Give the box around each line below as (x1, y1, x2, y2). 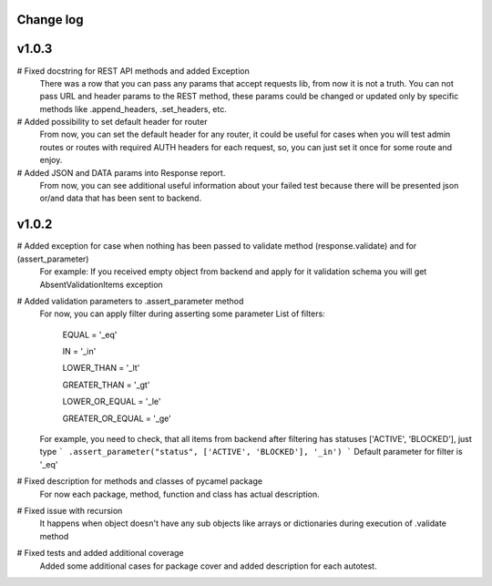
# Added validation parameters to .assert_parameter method (16, 295, 244, 306)
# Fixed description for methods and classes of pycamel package (16, 476, 263, 487)
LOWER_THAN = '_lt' (62, 363, 140, 374)
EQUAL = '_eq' (62, 329, 118, 340)
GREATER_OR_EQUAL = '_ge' (62, 413, 172, 424)
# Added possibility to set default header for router (16, 117, 208, 128)
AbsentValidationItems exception (39, 279, 163, 290)
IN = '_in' (62, 346, 97, 357)
